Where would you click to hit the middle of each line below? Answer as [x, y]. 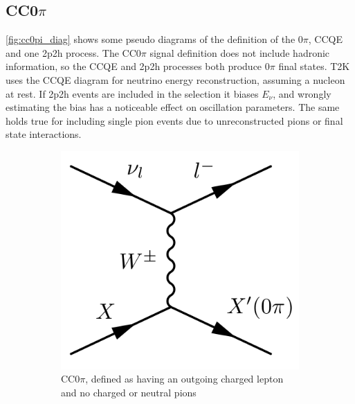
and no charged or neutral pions [129, 393]
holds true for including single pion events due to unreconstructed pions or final [174, 120]
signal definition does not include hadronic [240, 52]
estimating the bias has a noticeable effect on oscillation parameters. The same [173, 107]
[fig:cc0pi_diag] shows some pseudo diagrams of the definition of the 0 [154, 39]
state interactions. [44, 134]
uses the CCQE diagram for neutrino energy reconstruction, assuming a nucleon [175, 79]
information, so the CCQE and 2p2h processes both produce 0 [138, 66]
